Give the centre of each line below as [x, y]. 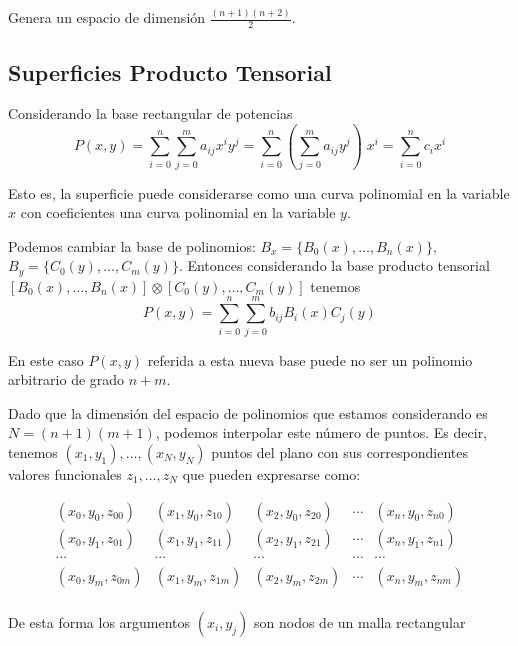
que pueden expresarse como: [271, 473]
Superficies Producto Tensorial [170, 71]
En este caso [46, 359]
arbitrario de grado [66, 379]
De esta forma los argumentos [99, 621]
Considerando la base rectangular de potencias [150, 113]
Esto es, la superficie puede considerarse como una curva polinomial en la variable [259, 192]
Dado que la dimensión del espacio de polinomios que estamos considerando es [248, 412]
